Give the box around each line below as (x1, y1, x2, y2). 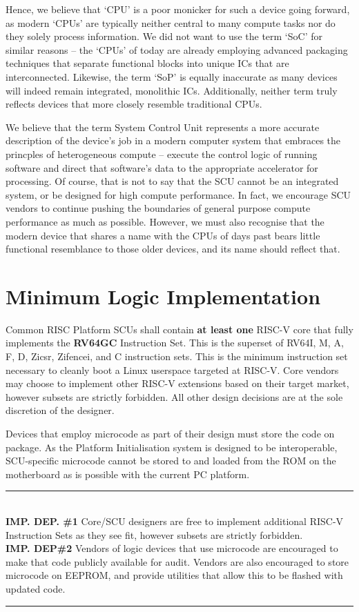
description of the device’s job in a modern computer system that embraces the (6, 133, 341, 148)
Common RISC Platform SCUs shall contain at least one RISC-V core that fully (6, 322, 353, 336)
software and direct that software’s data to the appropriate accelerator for (6, 160, 318, 175)
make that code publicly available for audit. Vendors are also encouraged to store (6, 554, 349, 569)
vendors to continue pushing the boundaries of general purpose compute (6, 201, 311, 215)
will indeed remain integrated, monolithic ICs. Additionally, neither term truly (6, 83, 338, 97)
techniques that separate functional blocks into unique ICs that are (6, 56, 289, 70)
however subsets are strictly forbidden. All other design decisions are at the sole (6, 389, 343, 404)
